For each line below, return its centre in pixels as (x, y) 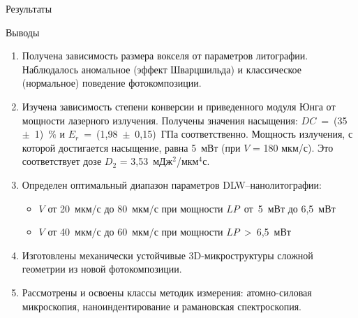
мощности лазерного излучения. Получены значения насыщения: (160, 120)
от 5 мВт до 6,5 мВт (290, 208)
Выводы (23, 32)
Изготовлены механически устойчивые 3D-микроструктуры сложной (167, 255)
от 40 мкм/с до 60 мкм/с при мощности (135, 232)
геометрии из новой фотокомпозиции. (102, 269)
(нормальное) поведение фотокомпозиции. (112, 83)
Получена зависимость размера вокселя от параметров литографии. (165, 56)
